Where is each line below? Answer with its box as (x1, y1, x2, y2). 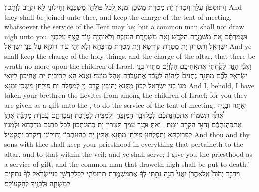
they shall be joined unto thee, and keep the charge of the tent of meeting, (4, 11, 232, 22)
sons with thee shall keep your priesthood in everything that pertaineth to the (4, 139, 243, 149)
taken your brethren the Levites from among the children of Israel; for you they (4, 90, 248, 100)
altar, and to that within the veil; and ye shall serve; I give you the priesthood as (4, 148, 253, 159)
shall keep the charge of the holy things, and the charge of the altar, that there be (4, 50, 255, 61)
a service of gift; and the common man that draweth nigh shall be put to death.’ (4, 158, 249, 169)
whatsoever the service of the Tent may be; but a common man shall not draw (4, 21, 244, 32)
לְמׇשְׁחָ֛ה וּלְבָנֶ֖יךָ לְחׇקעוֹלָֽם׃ (4, 178, 70, 188)
